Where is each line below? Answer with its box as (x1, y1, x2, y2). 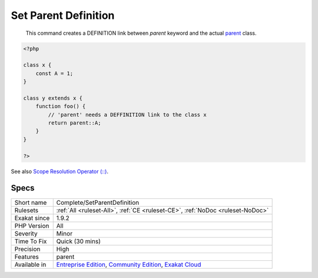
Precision (14, 245, 41, 253)
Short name (14, 198, 47, 207)
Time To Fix (14, 237, 47, 245)
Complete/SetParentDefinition (56, 198, 140, 207)
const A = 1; (35, 70, 74, 77)
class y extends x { (23, 94, 82, 102)
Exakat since (14, 214, 50, 222)
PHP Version (14, 221, 49, 230)
